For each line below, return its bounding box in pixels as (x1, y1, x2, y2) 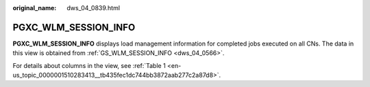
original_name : (12, 4, 57, 12)
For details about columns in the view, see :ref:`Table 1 (12, 61, 166, 69)
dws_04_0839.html (66, 4, 120, 12)
